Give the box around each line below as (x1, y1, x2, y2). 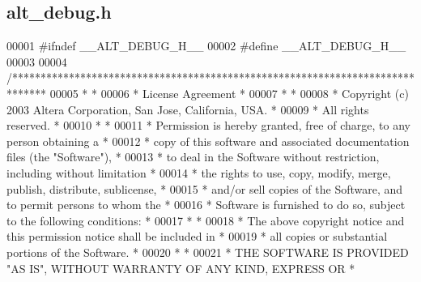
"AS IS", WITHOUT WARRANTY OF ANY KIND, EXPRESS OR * (6, 259, 355, 276)
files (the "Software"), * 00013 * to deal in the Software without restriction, (6, 148, 380, 165)
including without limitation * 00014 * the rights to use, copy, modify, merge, (6, 164, 391, 181)
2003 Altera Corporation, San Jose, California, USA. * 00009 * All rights (6, 100, 369, 117)
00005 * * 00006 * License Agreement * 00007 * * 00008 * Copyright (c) (49, 84, 409, 101)
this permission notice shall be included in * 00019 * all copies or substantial (6, 228, 388, 245)
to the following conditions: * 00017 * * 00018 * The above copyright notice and (6, 211, 405, 229)
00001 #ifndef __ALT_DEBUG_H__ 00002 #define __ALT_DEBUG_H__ (6, 37, 406, 54)
